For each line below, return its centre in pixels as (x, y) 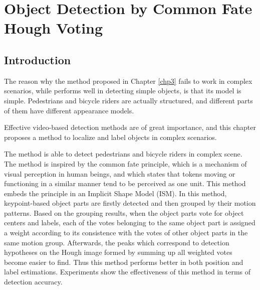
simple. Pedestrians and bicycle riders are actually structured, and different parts (128, 100)
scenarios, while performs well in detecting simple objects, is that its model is (123, 91)
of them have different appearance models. (69, 110)
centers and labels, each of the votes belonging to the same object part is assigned (130, 223)
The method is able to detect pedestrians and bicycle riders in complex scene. (123, 154)
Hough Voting (54, 28)
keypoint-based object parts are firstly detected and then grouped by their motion (130, 203)
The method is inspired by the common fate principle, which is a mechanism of (125, 163)
